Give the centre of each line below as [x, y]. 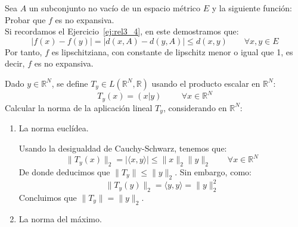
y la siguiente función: [252, 8]
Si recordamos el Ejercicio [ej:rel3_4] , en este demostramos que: [122, 31]
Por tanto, [24, 51]
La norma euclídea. [54, 128]
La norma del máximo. [60, 218]
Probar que [25, 19]
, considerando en [195, 107]
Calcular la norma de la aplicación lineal [79, 107]
